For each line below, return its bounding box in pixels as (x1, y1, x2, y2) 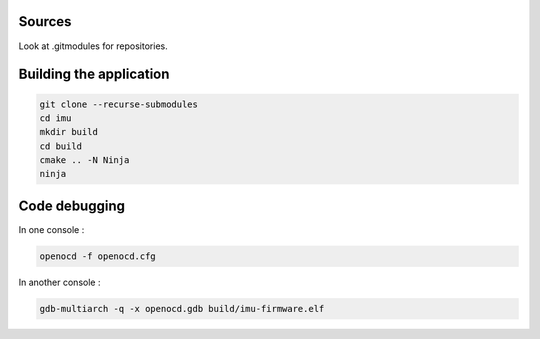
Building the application (18, 66, 170, 83)
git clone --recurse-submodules (39, 98, 199, 110)
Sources (18, 13, 72, 30)
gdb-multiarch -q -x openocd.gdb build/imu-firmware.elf (39, 303, 325, 314)
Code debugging (18, 197, 125, 214)
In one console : (18, 223, 85, 235)
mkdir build (39, 126, 99, 138)
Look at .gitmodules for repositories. (18, 40, 169, 52)
